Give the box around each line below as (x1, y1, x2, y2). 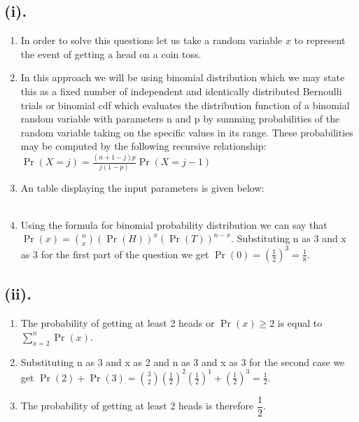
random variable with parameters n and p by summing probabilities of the (20, 111, 340, 126)
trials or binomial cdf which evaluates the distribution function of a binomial (20, 97, 350, 112)
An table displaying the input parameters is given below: (20, 180, 265, 195)
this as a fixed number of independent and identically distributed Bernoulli (20, 83, 342, 98)
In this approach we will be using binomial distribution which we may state (20, 70, 345, 85)
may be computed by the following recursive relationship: (20, 139, 267, 153)
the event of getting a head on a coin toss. (20, 46, 202, 61)
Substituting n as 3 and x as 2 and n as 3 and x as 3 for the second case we (20, 354, 345, 369)
